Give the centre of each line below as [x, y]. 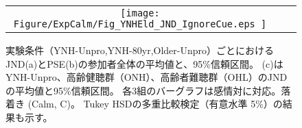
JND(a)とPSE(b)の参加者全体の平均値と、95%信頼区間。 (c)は [144, 63]
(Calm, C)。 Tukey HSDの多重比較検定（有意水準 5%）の [155, 104]
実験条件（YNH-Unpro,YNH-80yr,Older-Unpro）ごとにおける [140, 50]
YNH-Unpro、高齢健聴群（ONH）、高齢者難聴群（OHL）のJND [147, 77]
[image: [140, 13]
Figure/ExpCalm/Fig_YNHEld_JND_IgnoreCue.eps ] [140, 24]
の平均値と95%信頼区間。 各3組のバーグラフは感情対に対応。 [143, 90]
